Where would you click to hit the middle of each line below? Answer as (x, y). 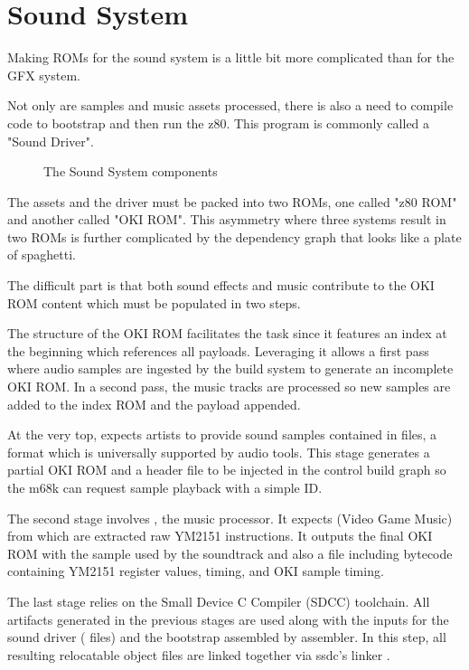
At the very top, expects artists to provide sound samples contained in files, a (222, 434)
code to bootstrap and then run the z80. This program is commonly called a (219, 123)
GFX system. (44, 75)
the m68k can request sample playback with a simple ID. (165, 487)
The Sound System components (131, 171)
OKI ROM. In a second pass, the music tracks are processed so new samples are (229, 387)
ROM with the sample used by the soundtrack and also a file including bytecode (230, 553)
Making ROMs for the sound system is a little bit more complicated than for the (231, 57)
